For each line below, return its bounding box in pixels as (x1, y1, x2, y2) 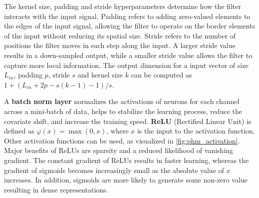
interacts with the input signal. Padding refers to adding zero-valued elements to (4, 10, 251, 21)
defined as (4, 125, 34, 136)
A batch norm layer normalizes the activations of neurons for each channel (4, 96, 240, 106)
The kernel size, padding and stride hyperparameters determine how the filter (4, 1, 241, 11)
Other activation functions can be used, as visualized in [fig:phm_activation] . (4, 135, 240, 145)
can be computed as (131, 69, 192, 80)
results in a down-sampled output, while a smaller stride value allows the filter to (4, 49, 253, 60)
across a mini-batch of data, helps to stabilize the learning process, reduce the (4, 105, 242, 116)
